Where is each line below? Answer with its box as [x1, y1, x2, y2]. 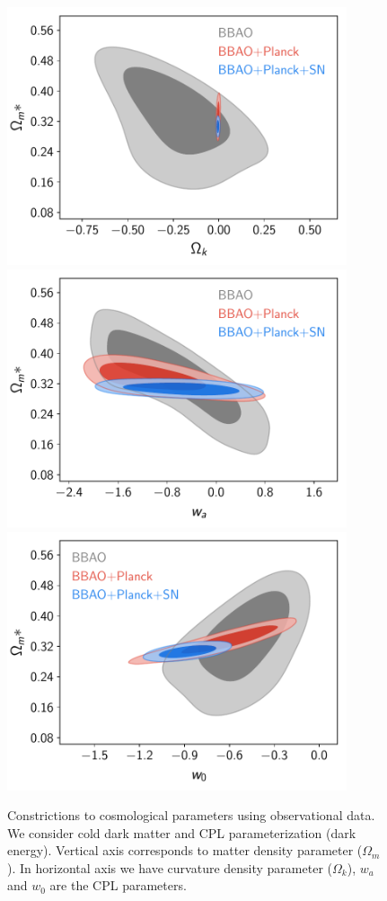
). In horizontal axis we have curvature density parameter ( [7, 858, 332, 877]
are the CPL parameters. [49, 876, 187, 895]
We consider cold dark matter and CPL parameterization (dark [7, 823, 356, 842]
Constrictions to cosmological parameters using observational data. [7, 806, 375, 825]
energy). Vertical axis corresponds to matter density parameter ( [7, 841, 363, 860]
